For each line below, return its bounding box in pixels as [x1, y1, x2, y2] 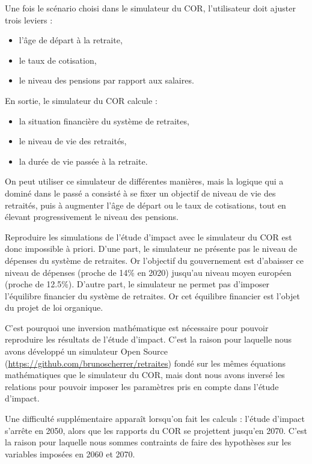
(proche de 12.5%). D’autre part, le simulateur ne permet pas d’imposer [5, 278, 270, 290]
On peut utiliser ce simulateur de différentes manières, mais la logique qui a [5, 175, 284, 188]
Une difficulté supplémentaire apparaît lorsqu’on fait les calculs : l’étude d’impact [5, 412, 305, 425]
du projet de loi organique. [5, 301, 103, 314]
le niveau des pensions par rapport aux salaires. [19, 74, 194, 87]
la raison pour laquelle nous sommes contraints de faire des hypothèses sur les [5, 436, 292, 448]
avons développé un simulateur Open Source [5, 345, 168, 358]
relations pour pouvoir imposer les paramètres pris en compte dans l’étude [5, 380, 279, 392]
